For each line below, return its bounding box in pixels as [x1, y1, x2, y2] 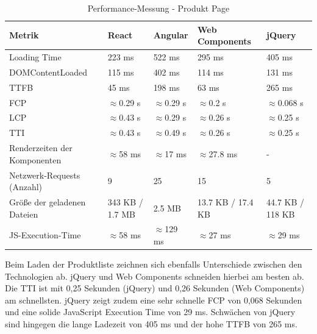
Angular [153, 29, 188, 41]
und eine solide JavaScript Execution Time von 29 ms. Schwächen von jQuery [5, 305, 296, 318]
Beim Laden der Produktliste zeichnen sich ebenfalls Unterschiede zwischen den [5, 258, 302, 271]
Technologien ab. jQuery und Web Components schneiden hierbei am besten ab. [5, 269, 304, 282]
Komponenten [9, 153, 62, 166]
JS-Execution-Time [9, 229, 81, 241]
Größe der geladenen [9, 195, 86, 208]
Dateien [9, 207, 38, 220]
